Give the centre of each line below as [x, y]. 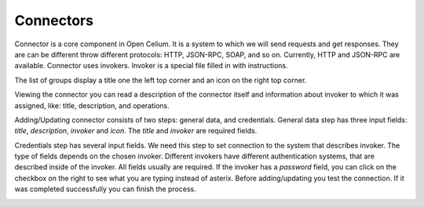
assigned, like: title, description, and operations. [92, 105]
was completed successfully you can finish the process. [105, 189]
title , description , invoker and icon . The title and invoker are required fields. [136, 131]
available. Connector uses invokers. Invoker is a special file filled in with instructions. [151, 66]
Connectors [54, 20]
